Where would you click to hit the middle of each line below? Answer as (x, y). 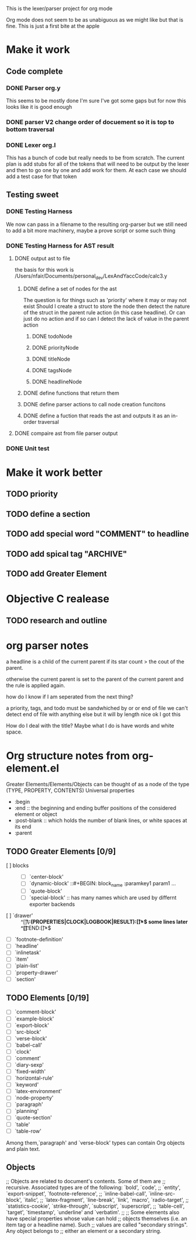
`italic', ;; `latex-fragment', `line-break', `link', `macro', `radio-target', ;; (106, 1200)
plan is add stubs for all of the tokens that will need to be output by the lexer (98, 164)
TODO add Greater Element (56, 573)
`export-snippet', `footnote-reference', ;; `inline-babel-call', (77, 1194)
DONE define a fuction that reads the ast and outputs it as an (97, 416)
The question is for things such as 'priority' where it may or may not (105, 300)
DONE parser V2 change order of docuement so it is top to (90, 122)
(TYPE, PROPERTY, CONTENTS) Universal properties (70, 790)
